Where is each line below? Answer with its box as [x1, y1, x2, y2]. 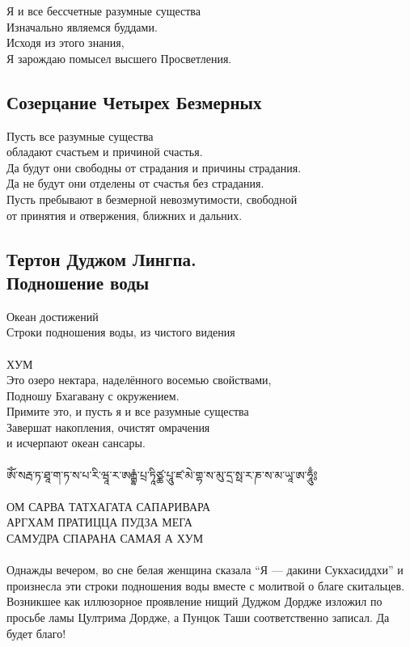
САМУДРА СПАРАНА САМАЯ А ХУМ [6, 530, 204, 547]
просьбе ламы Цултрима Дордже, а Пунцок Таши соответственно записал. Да [6, 609, 390, 626]
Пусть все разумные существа [6, 127, 154, 144]
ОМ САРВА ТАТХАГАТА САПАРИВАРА [6, 497, 211, 514]
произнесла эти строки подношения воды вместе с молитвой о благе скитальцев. [6, 577, 405, 594]
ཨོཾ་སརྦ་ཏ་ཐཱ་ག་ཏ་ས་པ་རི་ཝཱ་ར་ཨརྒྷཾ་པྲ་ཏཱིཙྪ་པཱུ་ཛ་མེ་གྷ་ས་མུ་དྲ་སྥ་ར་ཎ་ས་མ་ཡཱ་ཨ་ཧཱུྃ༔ [6, 466, 318, 483]
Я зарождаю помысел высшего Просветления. [6, 49, 232, 66]
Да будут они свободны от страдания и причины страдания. [6, 159, 302, 175]
